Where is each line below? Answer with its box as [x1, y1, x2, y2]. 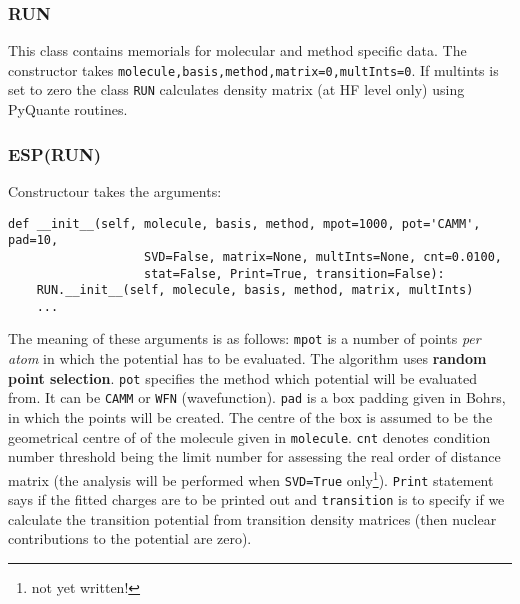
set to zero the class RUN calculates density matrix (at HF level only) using [8, 79, 465, 100]
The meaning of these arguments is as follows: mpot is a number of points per [8, 328, 481, 349]
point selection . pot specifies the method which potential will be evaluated [8, 367, 478, 388]
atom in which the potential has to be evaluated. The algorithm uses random [8, 348, 487, 369]
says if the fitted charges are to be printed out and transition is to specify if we [8, 489, 505, 510]
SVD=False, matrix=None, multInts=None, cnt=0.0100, [144, 249, 502, 264]
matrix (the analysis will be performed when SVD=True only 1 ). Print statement [8, 466, 494, 490]
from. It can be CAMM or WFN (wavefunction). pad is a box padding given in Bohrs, [8, 387, 506, 408]
